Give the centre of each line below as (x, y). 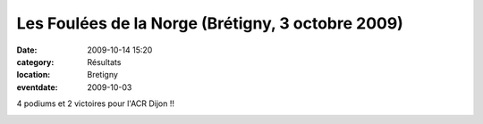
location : (34, 75)
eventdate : (37, 87)
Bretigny (102, 75)
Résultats (104, 62)
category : (35, 62)
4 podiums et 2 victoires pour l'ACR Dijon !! (95, 103)
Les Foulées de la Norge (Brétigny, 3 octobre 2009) (210, 23)
